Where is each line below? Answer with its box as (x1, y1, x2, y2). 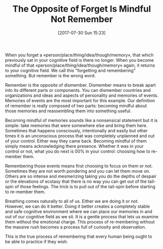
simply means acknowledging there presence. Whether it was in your (5, 143, 144, 149)
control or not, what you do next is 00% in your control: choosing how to (5, 148, 151, 154)
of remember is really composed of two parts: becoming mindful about (5, 103, 147, 108)
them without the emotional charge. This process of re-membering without (5, 219, 155, 225)
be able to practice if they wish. (5, 238, 68, 244)
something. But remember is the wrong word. (5, 72, 96, 78)
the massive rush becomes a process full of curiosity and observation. (5, 224, 146, 230)
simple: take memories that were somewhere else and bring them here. (5, 123, 147, 128)
